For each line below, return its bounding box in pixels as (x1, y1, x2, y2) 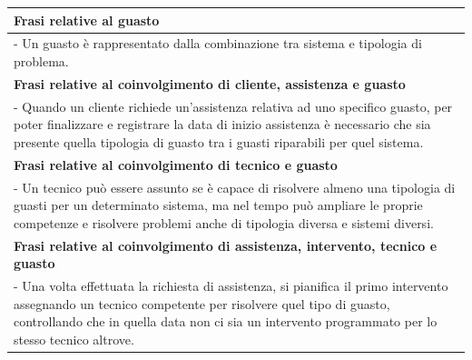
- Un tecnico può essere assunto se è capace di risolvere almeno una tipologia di (14, 177, 456, 196)
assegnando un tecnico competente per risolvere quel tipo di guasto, (14, 294, 390, 313)
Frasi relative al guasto (14, 10, 160, 29)
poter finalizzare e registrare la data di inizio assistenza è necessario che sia (14, 115, 431, 134)
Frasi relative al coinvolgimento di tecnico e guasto (14, 155, 338, 174)
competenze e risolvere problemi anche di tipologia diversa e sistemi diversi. (14, 213, 434, 232)
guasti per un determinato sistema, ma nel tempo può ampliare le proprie (14, 195, 423, 215)
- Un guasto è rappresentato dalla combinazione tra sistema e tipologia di (14, 34, 422, 53)
